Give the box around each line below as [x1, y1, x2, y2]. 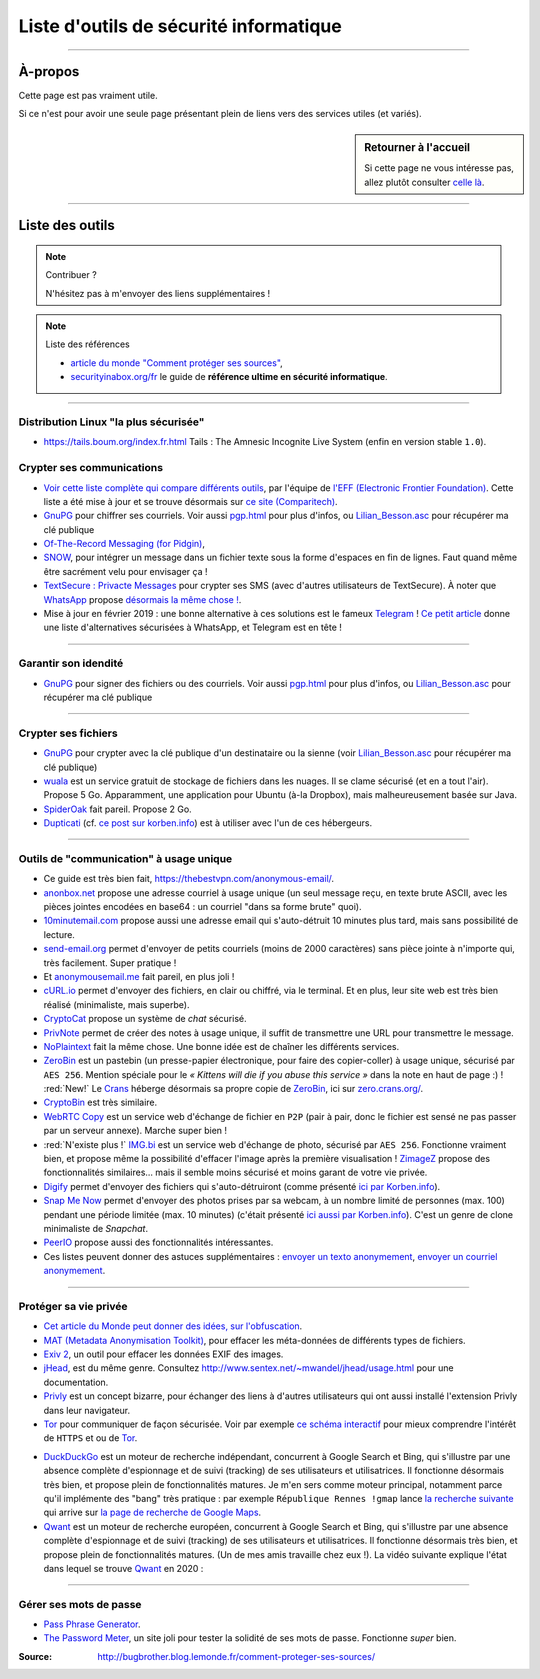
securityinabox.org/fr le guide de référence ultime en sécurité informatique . [70, 371, 389, 383]
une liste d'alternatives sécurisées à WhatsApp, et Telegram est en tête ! [43, 621, 342, 634]
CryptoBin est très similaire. [43, 1096, 158, 1109]
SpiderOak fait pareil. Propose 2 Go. [43, 803, 192, 815]
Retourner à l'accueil [364, 140, 470, 154]
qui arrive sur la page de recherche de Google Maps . [43, 1506, 262, 1519]
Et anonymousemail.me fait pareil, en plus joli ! [43, 970, 235, 982]
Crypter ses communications [18, 461, 164, 475]
